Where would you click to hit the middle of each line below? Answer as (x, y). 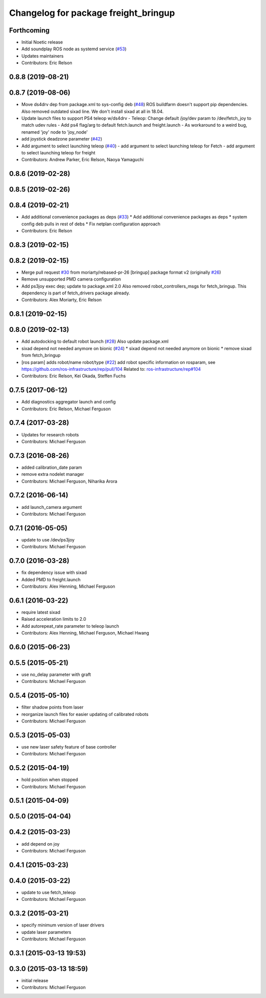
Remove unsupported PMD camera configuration (71, 279)
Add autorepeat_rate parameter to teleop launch (70, 626)
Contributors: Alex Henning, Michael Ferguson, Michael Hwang (85, 633)
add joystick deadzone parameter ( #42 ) (62, 139)
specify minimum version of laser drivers (63, 925)
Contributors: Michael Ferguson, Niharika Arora (69, 481)
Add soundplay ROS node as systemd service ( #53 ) (74, 49)
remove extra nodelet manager (53, 474)
